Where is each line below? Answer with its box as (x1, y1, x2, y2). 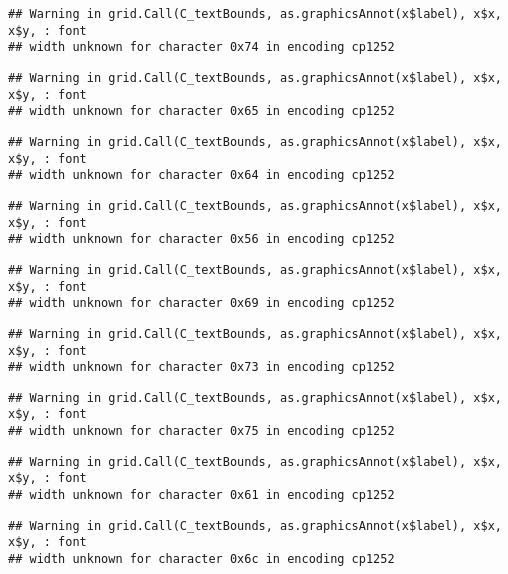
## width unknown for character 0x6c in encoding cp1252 (8, 552, 395, 567)
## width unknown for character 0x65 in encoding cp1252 (8, 104, 395, 119)
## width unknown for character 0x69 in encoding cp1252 (8, 296, 395, 311)
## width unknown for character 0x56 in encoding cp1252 (8, 232, 395, 247)
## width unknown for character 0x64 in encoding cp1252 (8, 168, 395, 183)
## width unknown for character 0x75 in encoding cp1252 (8, 424, 395, 439)
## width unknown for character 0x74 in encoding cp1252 (8, 40, 395, 55)
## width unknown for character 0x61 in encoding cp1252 (8, 488, 395, 503)
